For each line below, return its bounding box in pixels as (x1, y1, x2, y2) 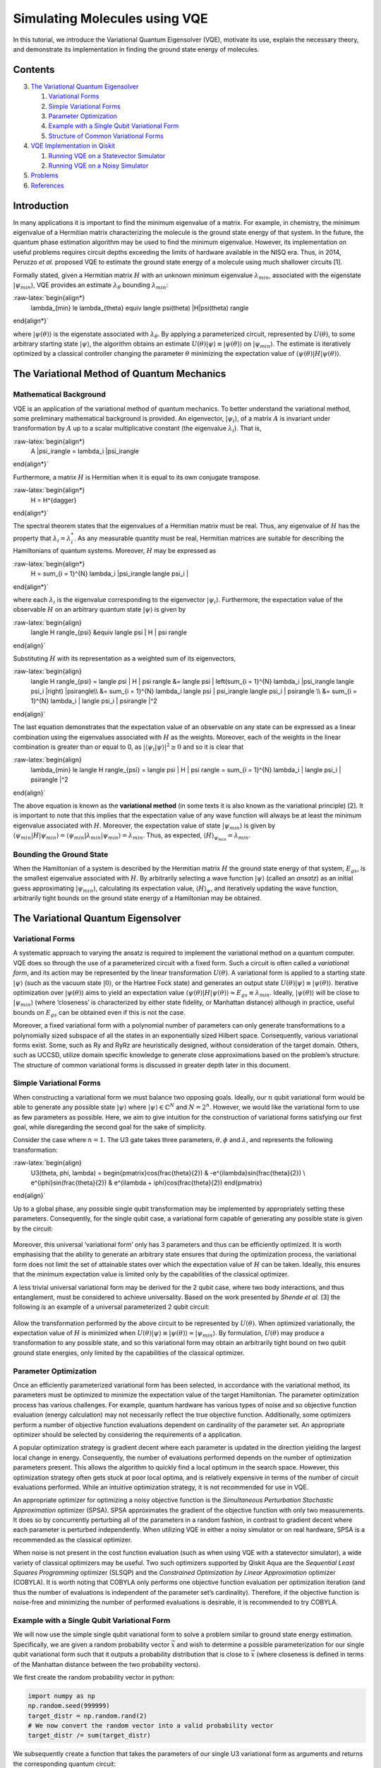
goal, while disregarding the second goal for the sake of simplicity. (13, 1123, 207, 1132)
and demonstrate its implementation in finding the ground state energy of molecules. (13, 45, 260, 53)
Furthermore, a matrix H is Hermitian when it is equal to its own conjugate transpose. (13, 472, 261, 481)
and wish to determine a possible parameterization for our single (176, 1640, 365, 1648)
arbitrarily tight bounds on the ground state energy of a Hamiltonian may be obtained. (13, 894, 262, 902)
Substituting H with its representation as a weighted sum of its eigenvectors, (13, 654, 236, 663)
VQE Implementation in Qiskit (30, 141, 116, 150)
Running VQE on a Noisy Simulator (48, 161, 149, 170)
